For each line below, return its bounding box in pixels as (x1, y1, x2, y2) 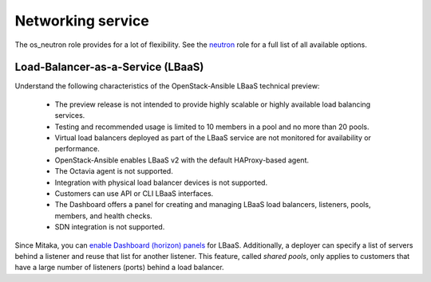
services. (54, 111, 85, 120)
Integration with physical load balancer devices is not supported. (54, 178, 267, 187)
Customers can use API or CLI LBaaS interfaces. (54, 188, 214, 198)
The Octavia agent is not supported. (54, 166, 173, 176)
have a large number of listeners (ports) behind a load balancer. (14, 263, 224, 272)
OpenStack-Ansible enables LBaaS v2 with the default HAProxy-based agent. (54, 155, 309, 165)
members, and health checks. (54, 211, 153, 221)
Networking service (14, 12, 149, 29)
